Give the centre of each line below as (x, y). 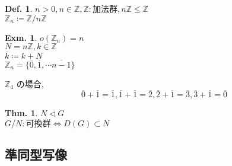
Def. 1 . (19, 8)
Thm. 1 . (21, 113)
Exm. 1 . (21, 37)
